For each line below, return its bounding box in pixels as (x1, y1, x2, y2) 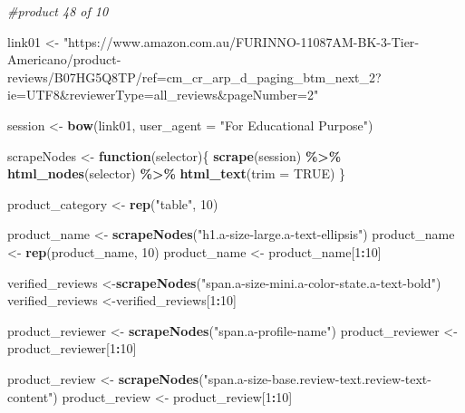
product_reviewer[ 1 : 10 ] (7, 339, 137, 358)
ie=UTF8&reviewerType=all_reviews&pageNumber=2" (7, 85, 319, 104)
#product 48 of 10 (7, 2, 109, 20)
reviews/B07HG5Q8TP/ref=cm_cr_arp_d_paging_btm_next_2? (7, 67, 382, 86)
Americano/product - (7, 50, 121, 69)
